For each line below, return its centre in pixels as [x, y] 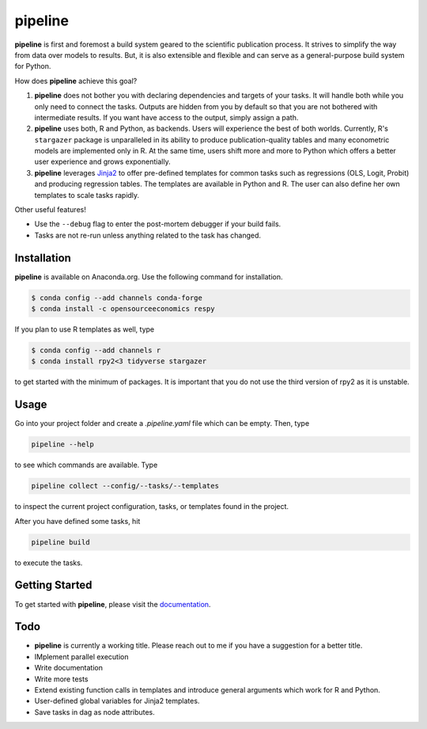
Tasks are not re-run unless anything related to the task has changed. [147, 235]
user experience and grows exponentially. [102, 161]
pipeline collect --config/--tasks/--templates [125, 486]
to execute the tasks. [49, 563]
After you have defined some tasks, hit [77, 521]
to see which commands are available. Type [86, 465]
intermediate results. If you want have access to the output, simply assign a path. [166, 117]
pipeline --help [63, 444]
